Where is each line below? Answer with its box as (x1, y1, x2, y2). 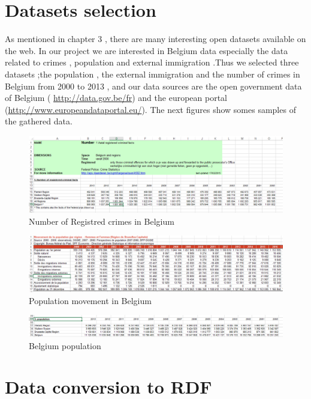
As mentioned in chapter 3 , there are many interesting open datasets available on (5, 32, 306, 45)
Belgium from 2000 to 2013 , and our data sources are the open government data (5, 79, 302, 92)
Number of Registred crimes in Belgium (29, 215, 174, 227)
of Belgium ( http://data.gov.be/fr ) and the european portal (5, 91, 227, 104)
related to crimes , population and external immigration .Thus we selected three (5, 56, 299, 69)
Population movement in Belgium (29, 294, 152, 306)
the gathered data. (5, 115, 73, 127)
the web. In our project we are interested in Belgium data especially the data (5, 44, 288, 56)
